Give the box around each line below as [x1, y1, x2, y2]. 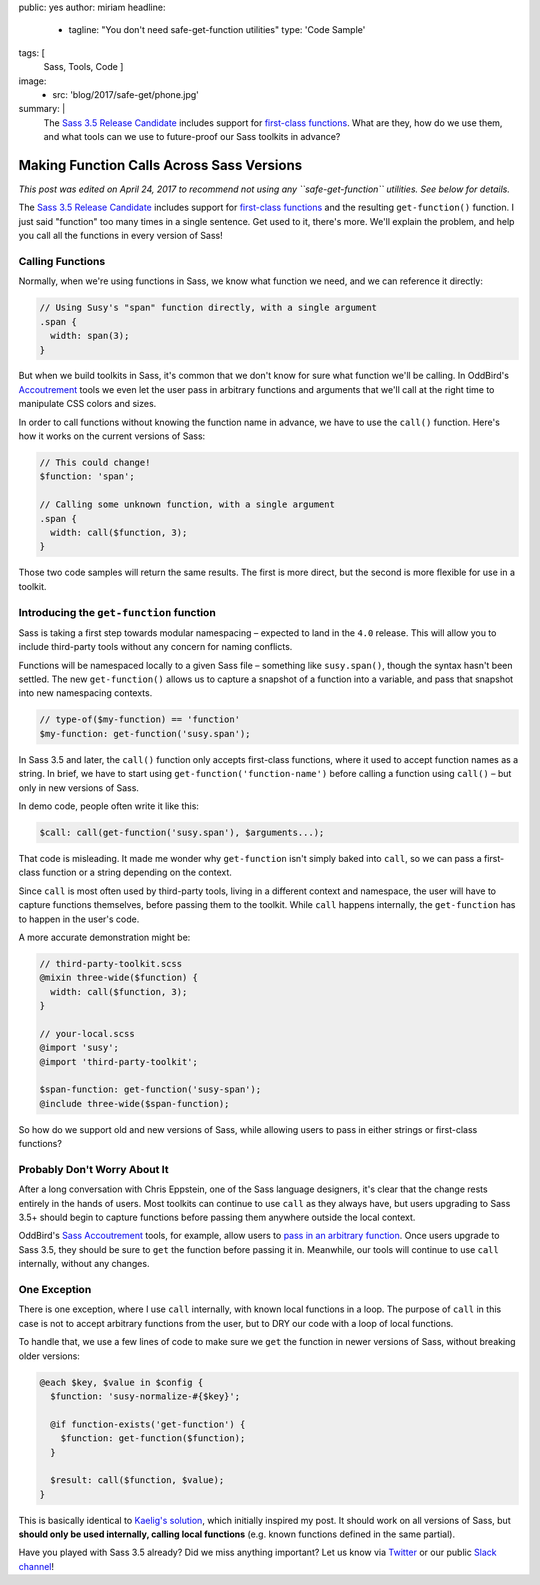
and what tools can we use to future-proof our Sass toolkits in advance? [43, 131, 341, 143]
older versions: [18, 1350, 80, 1362]
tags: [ [18, 46, 45, 59]
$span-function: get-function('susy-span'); [39, 1084, 262, 1095]
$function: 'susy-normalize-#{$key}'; [50, 1390, 240, 1402]
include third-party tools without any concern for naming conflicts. [18, 641, 293, 653]
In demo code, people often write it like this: [18, 800, 200, 812]
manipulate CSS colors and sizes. [18, 398, 157, 410]
